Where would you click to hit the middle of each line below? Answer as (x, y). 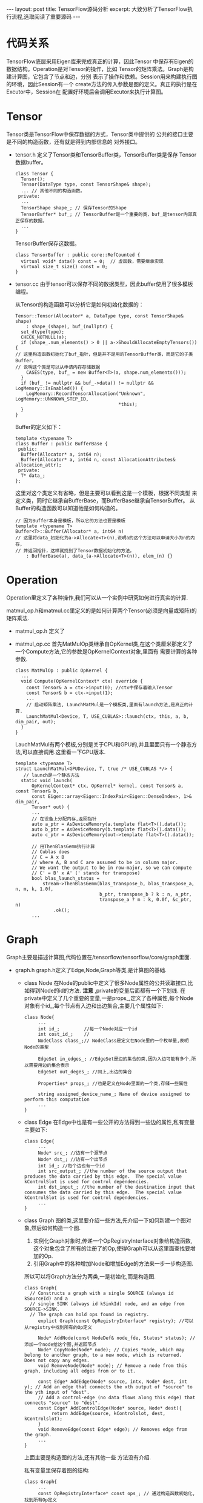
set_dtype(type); (43, 332)
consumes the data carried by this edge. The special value (103, 1192)
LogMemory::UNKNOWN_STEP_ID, (52, 399)
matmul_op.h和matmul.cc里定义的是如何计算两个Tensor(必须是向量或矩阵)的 (101, 610)
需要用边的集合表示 (49, 1065)
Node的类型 (36, 1047)
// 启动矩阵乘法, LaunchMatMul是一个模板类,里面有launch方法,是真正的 (108, 704)
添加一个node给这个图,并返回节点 (60, 1344)
